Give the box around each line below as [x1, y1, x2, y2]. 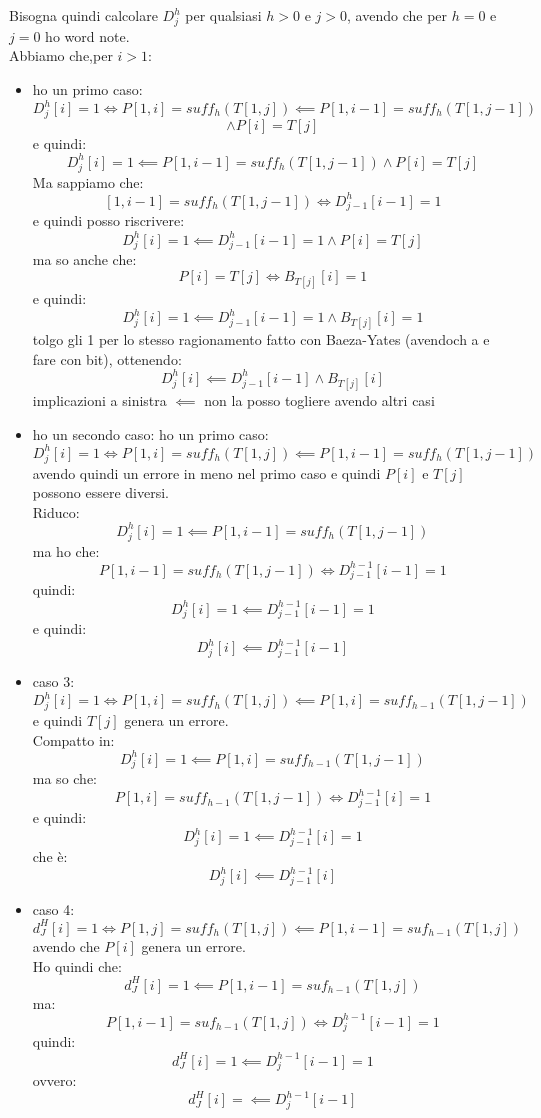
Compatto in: [32, 729, 115, 750]
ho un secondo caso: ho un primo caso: [32, 423, 269, 444]
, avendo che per [347, 5, 448, 25]
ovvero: [32, 1070, 77, 1091]
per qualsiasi [185, 5, 262, 25]
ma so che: [32, 768, 98, 789]
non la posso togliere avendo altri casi [204, 390, 435, 411]
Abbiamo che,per [9, 45, 113, 66]
